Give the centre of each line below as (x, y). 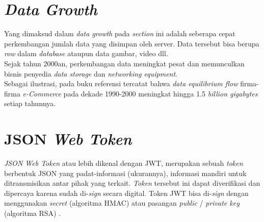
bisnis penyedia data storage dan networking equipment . (91, 73)
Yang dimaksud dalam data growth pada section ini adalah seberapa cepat (120, 33)
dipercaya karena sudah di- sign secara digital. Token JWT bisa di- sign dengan (126, 193)
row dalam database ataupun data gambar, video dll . (86, 53)
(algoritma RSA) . (33, 213)
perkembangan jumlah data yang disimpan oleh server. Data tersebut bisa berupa (132, 43)
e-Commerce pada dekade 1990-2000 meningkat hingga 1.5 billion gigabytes (140, 93)
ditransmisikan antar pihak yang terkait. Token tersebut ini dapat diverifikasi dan (132, 183)
